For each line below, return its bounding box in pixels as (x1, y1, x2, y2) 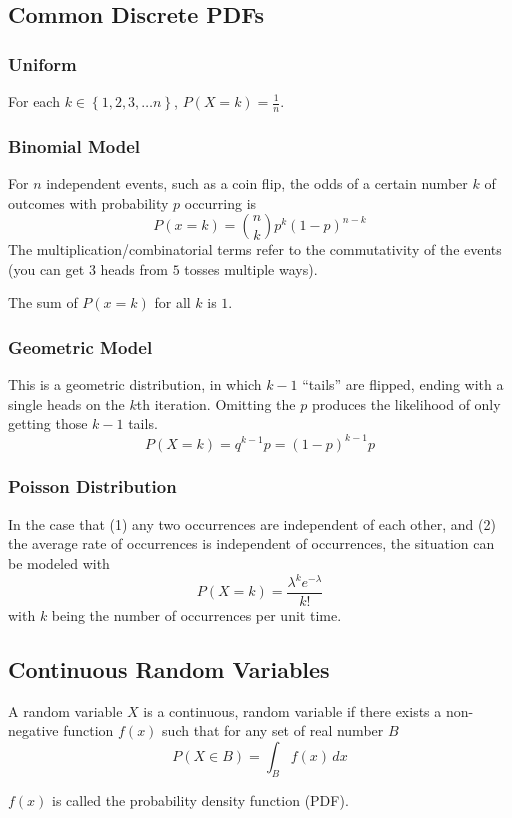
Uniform (8, 51, 77, 76)
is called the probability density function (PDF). (52, 789, 349, 810)
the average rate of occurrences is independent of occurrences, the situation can (8, 533, 495, 554)
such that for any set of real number (162, 720, 384, 741)
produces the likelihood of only (311, 393, 501, 414)
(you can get (8, 258, 85, 279)
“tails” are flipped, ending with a (302, 374, 504, 395)
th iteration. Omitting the (136, 393, 296, 414)
